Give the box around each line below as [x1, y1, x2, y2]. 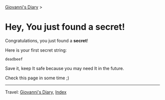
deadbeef [5, 57, 23, 62]
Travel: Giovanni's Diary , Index [5, 89, 67, 95]
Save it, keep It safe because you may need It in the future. [5, 65, 124, 71]
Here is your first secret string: [5, 47, 67, 53]
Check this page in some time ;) [5, 75, 70, 81]
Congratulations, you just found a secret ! [5, 37, 88, 43]
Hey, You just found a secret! [5, 22, 125, 33]
